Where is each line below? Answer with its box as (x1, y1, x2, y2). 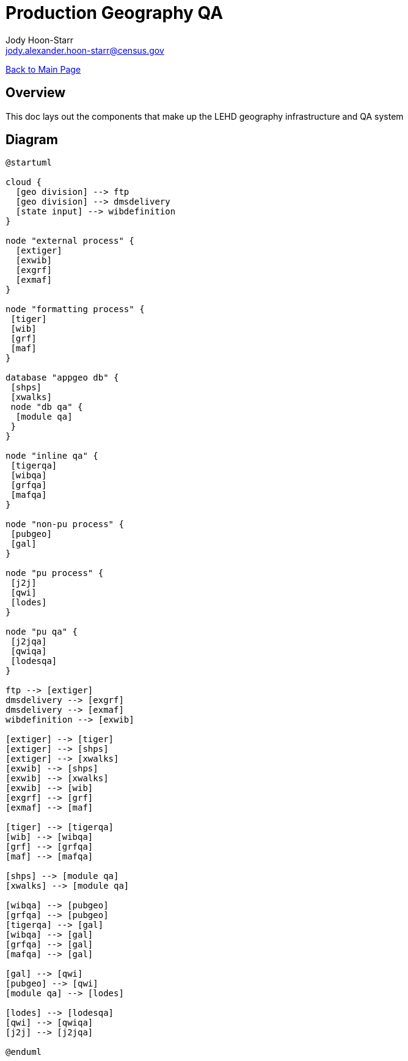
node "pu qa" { (5, 627, 78, 637)
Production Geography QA (5, 2, 224, 23)
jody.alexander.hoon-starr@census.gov (5, 45, 164, 56)
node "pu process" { (5, 568, 104, 578)
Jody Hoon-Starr (5, 34, 73, 45)
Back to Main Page (5, 64, 81, 75)
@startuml (5, 158, 52, 168)
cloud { (5, 177, 42, 188)
